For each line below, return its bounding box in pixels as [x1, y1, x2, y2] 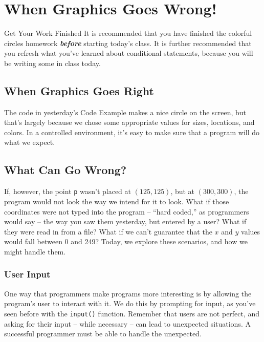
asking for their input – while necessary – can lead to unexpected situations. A [4, 318, 251, 329]
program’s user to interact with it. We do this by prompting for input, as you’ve [4, 298, 256, 309]
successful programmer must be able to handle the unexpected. [4, 328, 202, 339]
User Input [4, 268, 51, 281]
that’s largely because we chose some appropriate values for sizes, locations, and [4, 117, 255, 127]
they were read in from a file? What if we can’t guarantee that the [4, 226, 212, 237]
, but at [170, 186, 195, 197]
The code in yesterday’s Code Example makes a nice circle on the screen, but [4, 106, 247, 117]
